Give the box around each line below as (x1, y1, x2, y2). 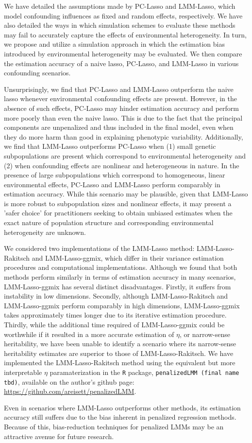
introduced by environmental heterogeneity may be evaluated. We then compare (4, 48, 242, 58)
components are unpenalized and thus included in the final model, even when (4, 122, 234, 132)
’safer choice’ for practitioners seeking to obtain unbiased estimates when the (4, 208, 233, 218)
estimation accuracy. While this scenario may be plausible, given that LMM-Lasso (4, 189, 248, 199)
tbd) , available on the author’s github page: (4, 376, 134, 387)
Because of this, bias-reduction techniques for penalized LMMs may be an (4, 422, 224, 432)
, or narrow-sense (179, 329, 231, 339)
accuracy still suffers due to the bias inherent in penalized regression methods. (4, 412, 236, 422)
